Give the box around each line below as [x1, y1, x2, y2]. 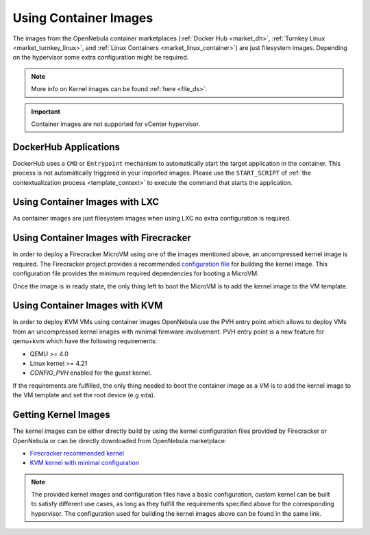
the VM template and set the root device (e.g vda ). [12, 391, 156, 399]
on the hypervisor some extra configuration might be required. [12, 53, 189, 62]
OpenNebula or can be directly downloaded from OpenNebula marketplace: [12, 436, 227, 445]
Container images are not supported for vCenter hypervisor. [31, 120, 201, 128]
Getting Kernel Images [12, 409, 110, 421]
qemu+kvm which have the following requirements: [12, 337, 158, 345]
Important [31, 107, 61, 116]
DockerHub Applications [12, 141, 120, 153]
